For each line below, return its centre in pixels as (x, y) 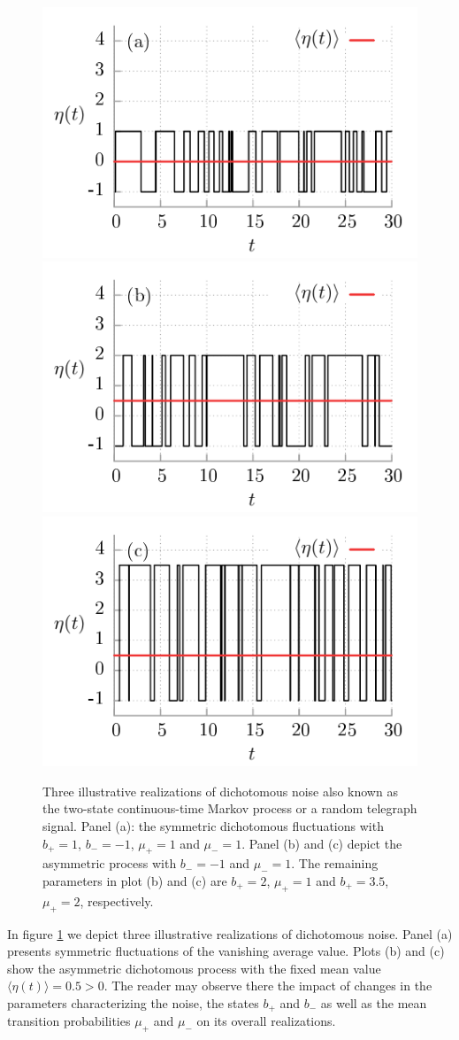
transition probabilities (69, 1021)
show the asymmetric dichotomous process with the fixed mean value (194, 968)
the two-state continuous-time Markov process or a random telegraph (230, 808)
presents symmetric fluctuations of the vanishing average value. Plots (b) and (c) (226, 951)
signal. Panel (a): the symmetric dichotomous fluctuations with (213, 825)
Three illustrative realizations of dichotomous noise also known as (220, 791)
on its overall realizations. (266, 1021)
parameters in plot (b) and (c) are (135, 880)
